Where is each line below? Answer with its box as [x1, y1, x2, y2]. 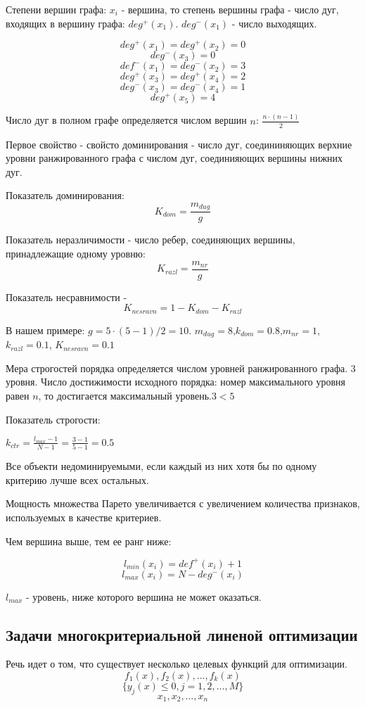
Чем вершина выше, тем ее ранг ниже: [6, 533, 172, 548]
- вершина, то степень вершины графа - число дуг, [121, 2, 339, 16]
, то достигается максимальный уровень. [38, 388, 212, 402]
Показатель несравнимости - [6, 289, 127, 304]
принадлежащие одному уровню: [6, 246, 146, 261]
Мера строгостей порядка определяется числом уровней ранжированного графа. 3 [6, 360, 356, 375]
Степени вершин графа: [6, 2, 107, 16]
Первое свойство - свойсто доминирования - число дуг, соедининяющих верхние [6, 136, 352, 151]
